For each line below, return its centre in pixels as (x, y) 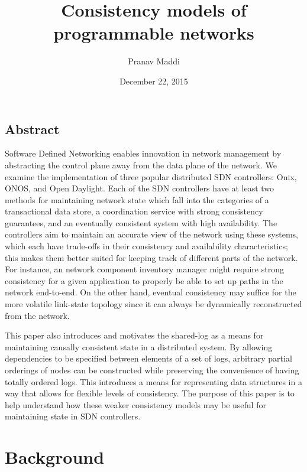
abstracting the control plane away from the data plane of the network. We (141, 165)
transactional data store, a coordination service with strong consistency (134, 211)
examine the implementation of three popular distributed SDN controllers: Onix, (151, 176)
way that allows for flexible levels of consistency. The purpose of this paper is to (150, 393)
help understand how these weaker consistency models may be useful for (135, 404)
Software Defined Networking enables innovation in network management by (143, 153)
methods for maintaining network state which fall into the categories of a (137, 199)
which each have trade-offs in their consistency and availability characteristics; (146, 246)
